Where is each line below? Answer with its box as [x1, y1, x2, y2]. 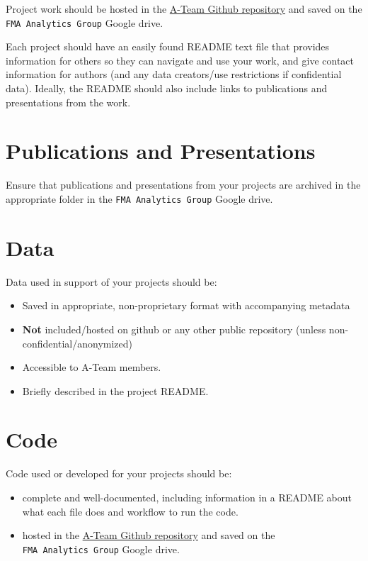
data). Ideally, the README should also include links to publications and [6, 81, 328, 96]
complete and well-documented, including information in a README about [22, 490, 352, 504]
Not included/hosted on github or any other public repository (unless [22, 321, 326, 336]
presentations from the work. [6, 94, 131, 109]
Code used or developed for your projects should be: [6, 466, 232, 481]
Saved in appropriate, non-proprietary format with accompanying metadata [22, 298, 350, 313]
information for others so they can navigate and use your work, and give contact [6, 52, 354, 67]
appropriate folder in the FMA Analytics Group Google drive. [6, 191, 273, 206]
